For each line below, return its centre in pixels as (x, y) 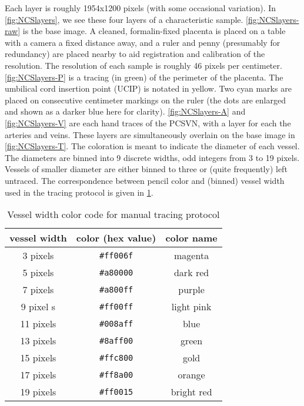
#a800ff (116, 289)
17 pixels (38, 375)
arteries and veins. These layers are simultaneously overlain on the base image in (150, 134)
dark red (191, 273)
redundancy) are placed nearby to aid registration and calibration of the (135, 54)
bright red (191, 392)
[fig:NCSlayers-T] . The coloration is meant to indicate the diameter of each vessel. (152, 146)
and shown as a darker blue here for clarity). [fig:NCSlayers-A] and (125, 111)
